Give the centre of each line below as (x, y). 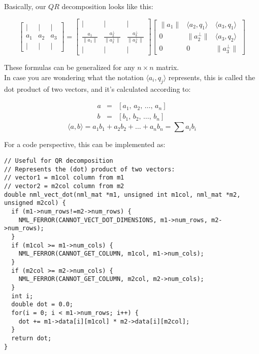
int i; (22, 296)
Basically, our (25, 6)
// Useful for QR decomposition (59, 161)
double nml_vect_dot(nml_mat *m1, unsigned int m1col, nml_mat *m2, (122, 194)
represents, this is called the (212, 77)
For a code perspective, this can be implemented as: (85, 144)
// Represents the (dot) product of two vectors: (90, 169)
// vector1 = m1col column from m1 (64, 178)
